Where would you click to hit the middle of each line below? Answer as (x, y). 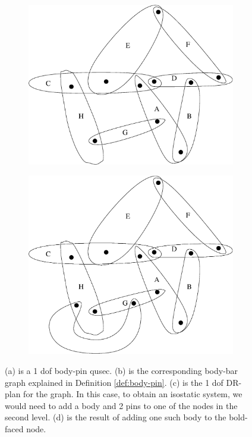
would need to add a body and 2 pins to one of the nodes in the (121, 405)
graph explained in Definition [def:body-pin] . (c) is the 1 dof (114, 382)
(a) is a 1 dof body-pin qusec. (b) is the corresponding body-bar (122, 370)
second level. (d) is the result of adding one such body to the (116, 417)
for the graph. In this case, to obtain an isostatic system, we (133, 394)
